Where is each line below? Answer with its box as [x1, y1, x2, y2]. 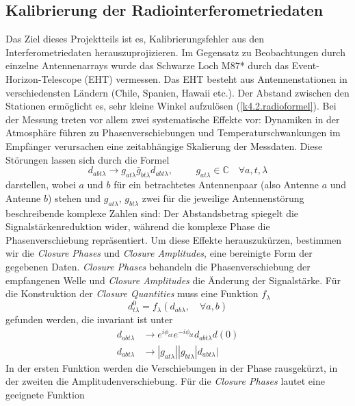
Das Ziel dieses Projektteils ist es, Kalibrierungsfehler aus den [5, 31, 264, 46]
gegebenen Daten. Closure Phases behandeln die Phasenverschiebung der [5, 259, 311, 273]
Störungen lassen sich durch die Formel [5, 152, 170, 166]
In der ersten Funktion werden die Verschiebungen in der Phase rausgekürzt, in [5, 360, 338, 375]
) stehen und [48, 190, 101, 205]
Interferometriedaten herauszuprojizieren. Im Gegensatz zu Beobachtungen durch [5, 45, 345, 59]
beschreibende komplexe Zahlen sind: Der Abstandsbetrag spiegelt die [5, 205, 299, 220]
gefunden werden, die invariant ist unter [5, 312, 173, 327]
